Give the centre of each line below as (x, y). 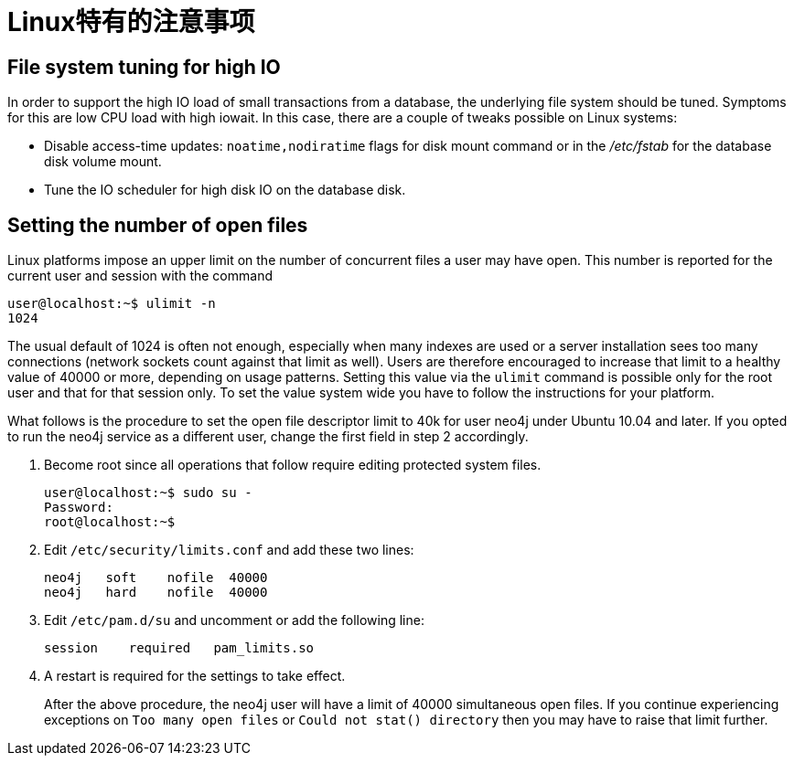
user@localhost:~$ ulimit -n (112, 304)
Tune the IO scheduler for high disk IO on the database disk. (225, 190)
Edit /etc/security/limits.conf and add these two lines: (229, 550)
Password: (79, 508)
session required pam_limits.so (179, 648)
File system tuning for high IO (144, 67)
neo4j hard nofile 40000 (156, 593)
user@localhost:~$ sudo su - (148, 493)
